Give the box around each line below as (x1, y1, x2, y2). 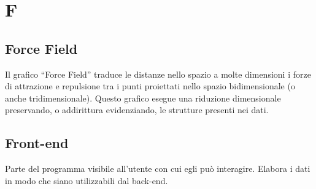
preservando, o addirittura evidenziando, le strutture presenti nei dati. (5, 103, 269, 116)
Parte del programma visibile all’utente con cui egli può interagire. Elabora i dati (5, 162, 310, 175)
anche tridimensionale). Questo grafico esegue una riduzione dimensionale (5, 91, 281, 104)
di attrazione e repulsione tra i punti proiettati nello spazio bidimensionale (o (5, 80, 295, 92)
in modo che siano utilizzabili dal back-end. (5, 174, 168, 187)
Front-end (5, 133, 69, 152)
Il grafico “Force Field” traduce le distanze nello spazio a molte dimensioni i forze (5, 67, 311, 80)
